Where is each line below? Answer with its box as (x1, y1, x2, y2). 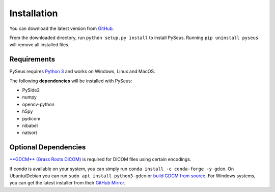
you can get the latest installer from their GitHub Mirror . (9, 180, 126, 186)
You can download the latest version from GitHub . (9, 25, 114, 31)
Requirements (9, 55, 56, 63)
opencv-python (22, 101, 54, 107)
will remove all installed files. (9, 42, 70, 48)
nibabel (22, 122, 38, 129)
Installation (9, 8, 58, 19)
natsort (22, 130, 38, 136)
